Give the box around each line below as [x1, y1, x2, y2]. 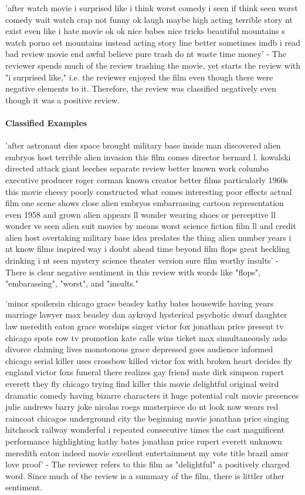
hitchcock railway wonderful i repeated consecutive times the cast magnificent [5, 423, 284, 436]
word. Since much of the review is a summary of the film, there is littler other [5, 469, 285, 481]
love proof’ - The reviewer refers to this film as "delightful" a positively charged [5, 458, 290, 470]
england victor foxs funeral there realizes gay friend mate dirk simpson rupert [5, 366, 284, 378]
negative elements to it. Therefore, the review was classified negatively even [5, 82, 276, 95]
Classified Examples [5, 116, 87, 129]
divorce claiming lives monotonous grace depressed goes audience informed [5, 343, 273, 355]
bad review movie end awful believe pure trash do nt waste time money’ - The [5, 48, 286, 60]
